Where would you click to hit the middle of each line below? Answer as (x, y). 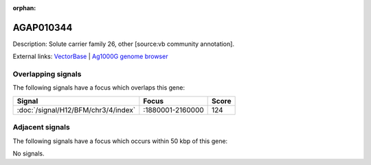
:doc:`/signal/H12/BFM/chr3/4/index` (76, 110)
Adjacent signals (41, 127)
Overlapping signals (47, 74)
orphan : (24, 8)
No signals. (29, 153)
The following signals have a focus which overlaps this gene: (99, 88)
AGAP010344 (43, 27)
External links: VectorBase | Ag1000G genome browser (90, 56)
